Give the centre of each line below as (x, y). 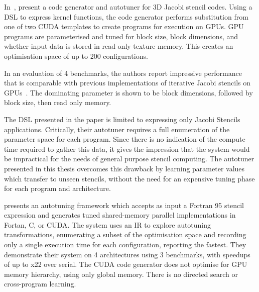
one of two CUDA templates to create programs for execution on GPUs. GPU (124, 26)
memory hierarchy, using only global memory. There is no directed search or (121, 274)
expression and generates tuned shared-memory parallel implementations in (120, 215)
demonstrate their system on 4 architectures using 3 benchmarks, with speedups (127, 254)
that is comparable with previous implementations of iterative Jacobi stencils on (127, 83)
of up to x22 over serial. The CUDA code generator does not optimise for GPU (126, 264)
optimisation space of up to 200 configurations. (76, 56)
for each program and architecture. (57, 188)
